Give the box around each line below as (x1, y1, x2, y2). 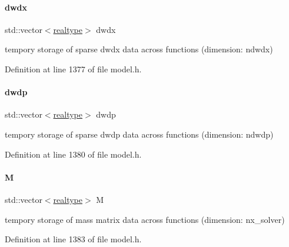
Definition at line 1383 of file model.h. (5, 233, 142, 245)
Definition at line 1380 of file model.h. (5, 148, 142, 160)
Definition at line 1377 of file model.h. (5, 62, 142, 75)
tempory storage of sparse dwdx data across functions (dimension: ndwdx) (5, 43, 273, 55)
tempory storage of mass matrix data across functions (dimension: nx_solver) (5, 213, 285, 225)
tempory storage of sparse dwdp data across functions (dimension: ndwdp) (5, 128, 274, 140)
